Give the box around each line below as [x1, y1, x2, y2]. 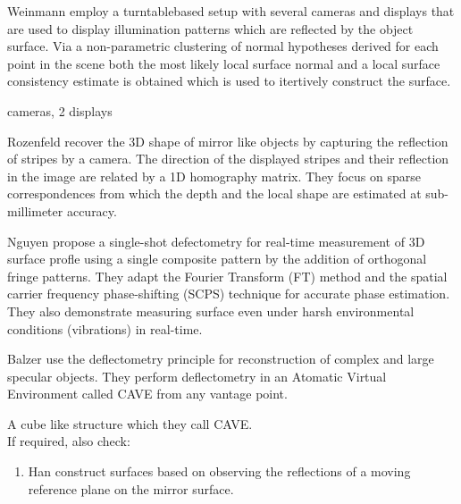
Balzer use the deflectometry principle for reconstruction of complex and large [7, 349, 434, 368]
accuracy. [66, 201, 117, 220]
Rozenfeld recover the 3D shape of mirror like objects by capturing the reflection [7, 131, 448, 150]
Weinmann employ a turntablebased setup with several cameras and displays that [7, 2, 455, 20]
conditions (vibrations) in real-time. [7, 319, 203, 338]
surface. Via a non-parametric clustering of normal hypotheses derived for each [7, 37, 439, 55]
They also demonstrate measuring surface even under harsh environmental [7, 301, 415, 320]
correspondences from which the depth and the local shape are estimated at [7, 184, 422, 203]
